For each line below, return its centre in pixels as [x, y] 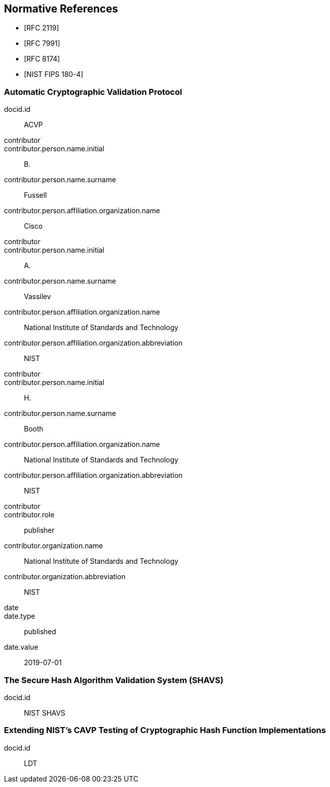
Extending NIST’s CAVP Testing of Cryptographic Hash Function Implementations [165, 730]
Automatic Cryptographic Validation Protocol [93, 92]
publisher [39, 530]
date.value [21, 647]
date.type [20, 616]
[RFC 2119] [42, 28]
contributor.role [29, 515]
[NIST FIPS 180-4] [54, 74]
